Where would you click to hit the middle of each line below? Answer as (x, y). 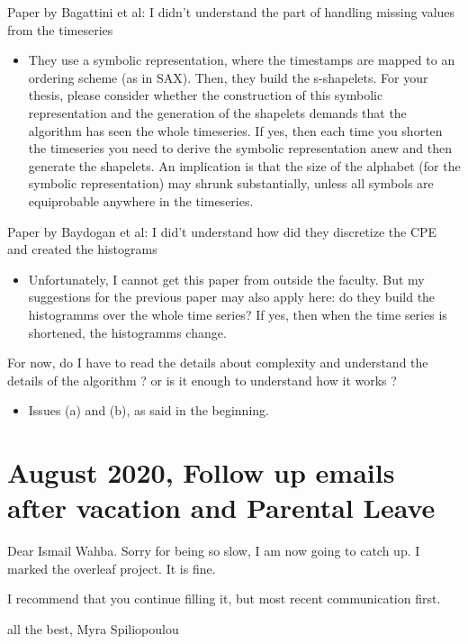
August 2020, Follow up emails (201, 472)
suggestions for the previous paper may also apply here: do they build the (232, 297)
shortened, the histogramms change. (127, 332)
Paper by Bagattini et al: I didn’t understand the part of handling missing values (231, 12)
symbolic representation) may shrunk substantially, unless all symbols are (231, 183)
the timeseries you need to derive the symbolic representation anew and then (240, 148)
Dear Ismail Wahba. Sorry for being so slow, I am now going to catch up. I (214, 551)
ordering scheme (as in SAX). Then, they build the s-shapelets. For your (228, 77)
